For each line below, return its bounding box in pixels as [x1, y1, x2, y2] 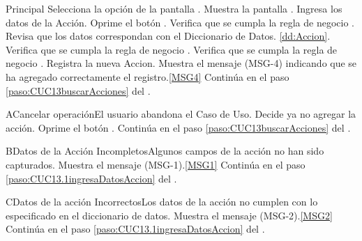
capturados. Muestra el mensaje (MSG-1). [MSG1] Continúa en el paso [6, 157, 306, 171]
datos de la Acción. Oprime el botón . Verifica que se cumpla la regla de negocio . [6, 15, 354, 29]
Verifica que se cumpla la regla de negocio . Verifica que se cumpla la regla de [6, 42, 338, 56]
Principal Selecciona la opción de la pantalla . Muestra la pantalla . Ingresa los [6, 1, 342, 15]
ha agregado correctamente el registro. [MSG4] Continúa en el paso [6, 69, 289, 84]
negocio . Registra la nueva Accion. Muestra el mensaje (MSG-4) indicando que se [6, 56, 357, 70]
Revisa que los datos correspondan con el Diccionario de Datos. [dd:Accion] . [6, 29, 331, 43]
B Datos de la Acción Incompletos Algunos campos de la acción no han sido [6, 143, 324, 158]
